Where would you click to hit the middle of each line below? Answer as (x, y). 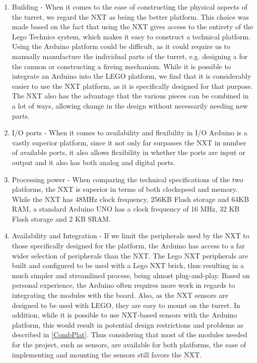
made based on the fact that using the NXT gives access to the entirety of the (133, 27)
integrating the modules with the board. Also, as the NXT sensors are (120, 295)
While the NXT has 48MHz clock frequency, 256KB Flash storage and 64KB (131, 199)
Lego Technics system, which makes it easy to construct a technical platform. (131, 36)
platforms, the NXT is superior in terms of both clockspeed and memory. (125, 189)
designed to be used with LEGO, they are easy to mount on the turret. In (126, 305)
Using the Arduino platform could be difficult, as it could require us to (121, 46)
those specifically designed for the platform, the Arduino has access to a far (128, 246)
